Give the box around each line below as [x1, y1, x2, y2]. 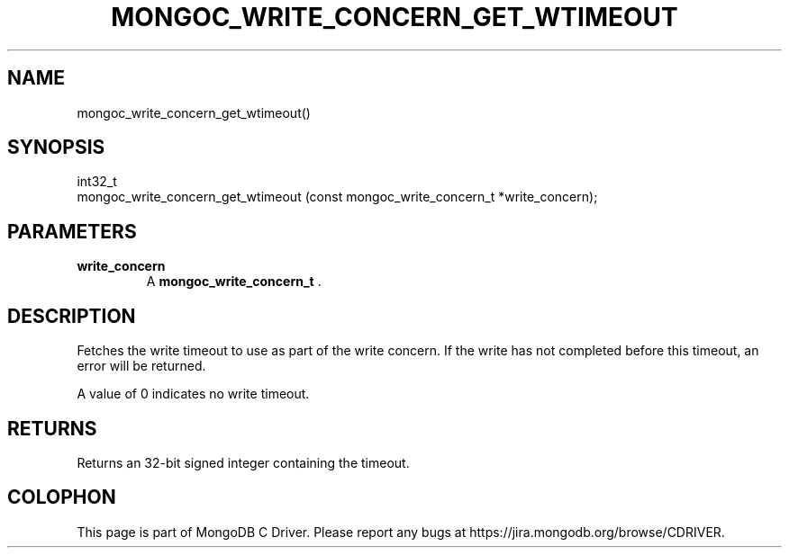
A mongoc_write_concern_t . [146, 273, 322, 290]
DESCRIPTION [7, 304, 136, 327]
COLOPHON [7, 486, 116, 509]
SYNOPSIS [7, 136, 105, 159]
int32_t [77, 174, 117, 190]
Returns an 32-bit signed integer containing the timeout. [77, 454, 410, 470]
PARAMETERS [7, 219, 137, 243]
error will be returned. [77, 358, 206, 374]
